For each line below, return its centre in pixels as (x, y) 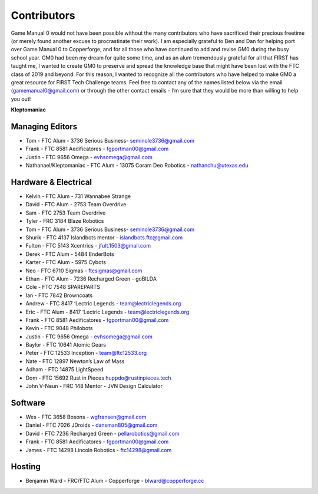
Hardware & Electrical (52, 182)
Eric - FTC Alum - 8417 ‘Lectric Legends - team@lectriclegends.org (107, 312)
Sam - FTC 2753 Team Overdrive (66, 213)
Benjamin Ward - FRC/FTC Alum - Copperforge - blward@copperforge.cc (115, 481)
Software (28, 403)
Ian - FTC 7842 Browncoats (59, 295)
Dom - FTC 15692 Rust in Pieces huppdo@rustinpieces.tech (98, 378)
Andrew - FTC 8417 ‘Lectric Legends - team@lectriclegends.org (103, 304)
